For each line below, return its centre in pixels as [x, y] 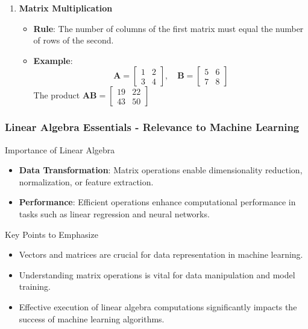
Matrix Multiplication [66, 8]
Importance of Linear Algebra [60, 149]
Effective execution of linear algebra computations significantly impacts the [158, 306]
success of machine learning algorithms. [92, 318]
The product [57, 95]
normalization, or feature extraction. [86, 181]
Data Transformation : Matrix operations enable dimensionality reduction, [161, 170]
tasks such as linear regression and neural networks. [114, 213]
